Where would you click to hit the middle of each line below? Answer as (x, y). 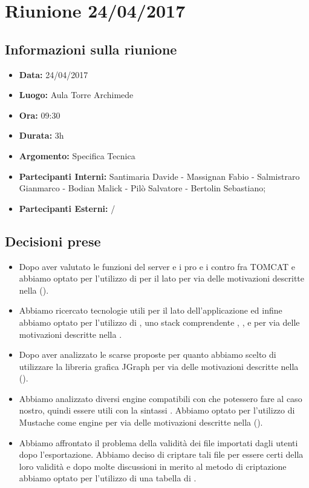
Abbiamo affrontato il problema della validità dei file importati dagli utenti (158, 442)
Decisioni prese (53, 241)
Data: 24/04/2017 (54, 74)
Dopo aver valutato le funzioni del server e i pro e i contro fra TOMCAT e (157, 266)
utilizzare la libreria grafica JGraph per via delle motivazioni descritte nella (159, 366)
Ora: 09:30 (40, 115)
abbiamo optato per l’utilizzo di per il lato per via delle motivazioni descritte (161, 278)
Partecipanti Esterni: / (67, 208)
